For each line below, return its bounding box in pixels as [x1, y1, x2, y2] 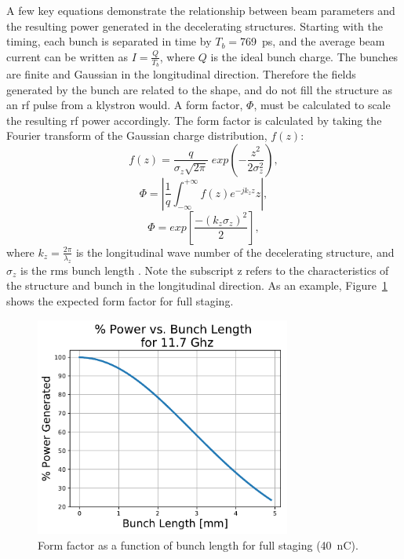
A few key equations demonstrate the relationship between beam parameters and [6, 2, 395, 18]
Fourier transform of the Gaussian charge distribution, [6, 127, 268, 144]
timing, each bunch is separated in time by [6, 33, 212, 49]
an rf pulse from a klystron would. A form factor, [6, 97, 243, 113]
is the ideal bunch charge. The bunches [210, 48, 399, 64]
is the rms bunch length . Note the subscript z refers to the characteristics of [20, 261, 389, 278]
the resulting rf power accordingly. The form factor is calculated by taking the [6, 111, 382, 128]
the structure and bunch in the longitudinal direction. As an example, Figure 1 [6, 277, 388, 294]
